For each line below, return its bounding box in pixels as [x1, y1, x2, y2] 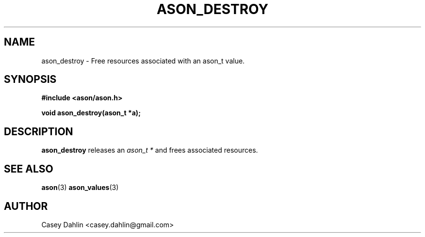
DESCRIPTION [4, 125, 73, 138]
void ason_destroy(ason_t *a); [41, 109, 141, 117]
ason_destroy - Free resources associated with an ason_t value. [41, 56, 245, 65]
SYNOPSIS [4, 73, 57, 86]
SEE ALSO [4, 162, 53, 175]
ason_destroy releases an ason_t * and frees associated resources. [41, 146, 258, 155]
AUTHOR [4, 200, 48, 212]
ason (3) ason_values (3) [41, 183, 119, 192]
